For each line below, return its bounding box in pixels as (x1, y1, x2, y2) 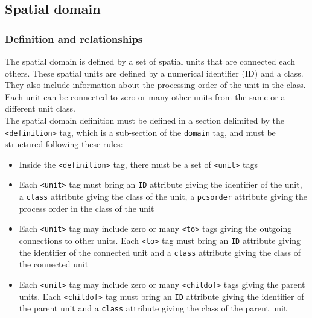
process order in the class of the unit (19, 202, 154, 214)
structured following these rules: (5, 138, 123, 150)
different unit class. (5, 102, 75, 115)
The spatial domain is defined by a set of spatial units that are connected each (5, 55, 296, 67)
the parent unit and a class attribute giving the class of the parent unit (19, 302, 287, 314)
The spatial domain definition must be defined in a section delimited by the (5, 113, 285, 126)
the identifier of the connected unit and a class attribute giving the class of (19, 246, 301, 258)
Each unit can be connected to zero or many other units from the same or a (5, 90, 285, 103)
